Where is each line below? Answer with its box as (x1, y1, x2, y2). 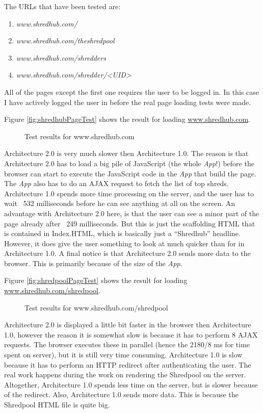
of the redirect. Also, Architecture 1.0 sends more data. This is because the (4, 389, 239, 400)
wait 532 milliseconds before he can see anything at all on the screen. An (4, 198, 235, 209)
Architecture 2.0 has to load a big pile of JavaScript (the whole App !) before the (4, 158, 254, 168)
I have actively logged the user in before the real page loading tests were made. (4, 96, 251, 107)
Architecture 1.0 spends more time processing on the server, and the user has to (4, 188, 254, 198)
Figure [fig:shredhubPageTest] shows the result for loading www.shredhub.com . (4, 114, 250, 124)
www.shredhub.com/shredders (16, 52, 107, 63)
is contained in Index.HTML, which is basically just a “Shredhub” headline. (4, 228, 241, 239)
